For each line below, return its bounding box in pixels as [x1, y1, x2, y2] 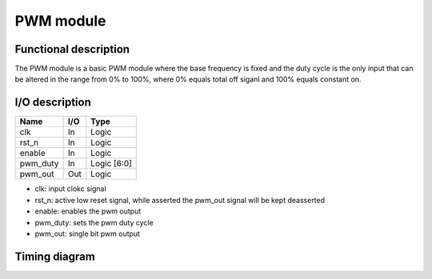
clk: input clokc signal [34, 184, 107, 193]
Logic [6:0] [90, 158, 132, 169]
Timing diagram [14, 249, 95, 263]
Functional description [14, 42, 130, 56]
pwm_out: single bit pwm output [34, 229, 140, 238]
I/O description [14, 96, 91, 110]
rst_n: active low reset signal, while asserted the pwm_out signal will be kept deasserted [34, 195, 326, 205]
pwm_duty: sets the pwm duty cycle [34, 217, 154, 227]
